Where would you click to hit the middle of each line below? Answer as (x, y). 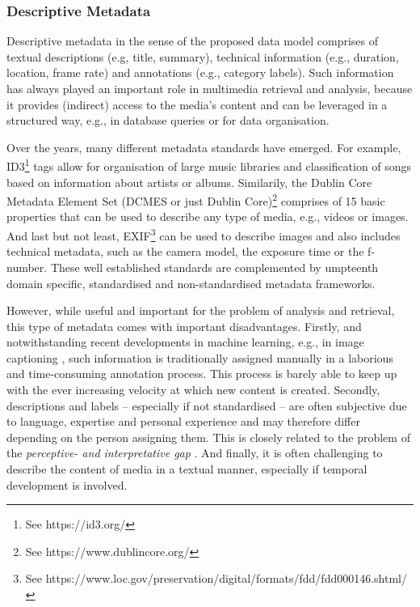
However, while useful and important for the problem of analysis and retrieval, (201, 310)
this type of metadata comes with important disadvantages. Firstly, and (184, 326)
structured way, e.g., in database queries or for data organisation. (168, 120)
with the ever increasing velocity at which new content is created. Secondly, (193, 390)
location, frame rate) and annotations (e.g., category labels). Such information (200, 72)
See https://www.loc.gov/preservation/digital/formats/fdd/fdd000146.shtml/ (216, 578)
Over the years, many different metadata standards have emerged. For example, (204, 147)
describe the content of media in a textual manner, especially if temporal (187, 469)
